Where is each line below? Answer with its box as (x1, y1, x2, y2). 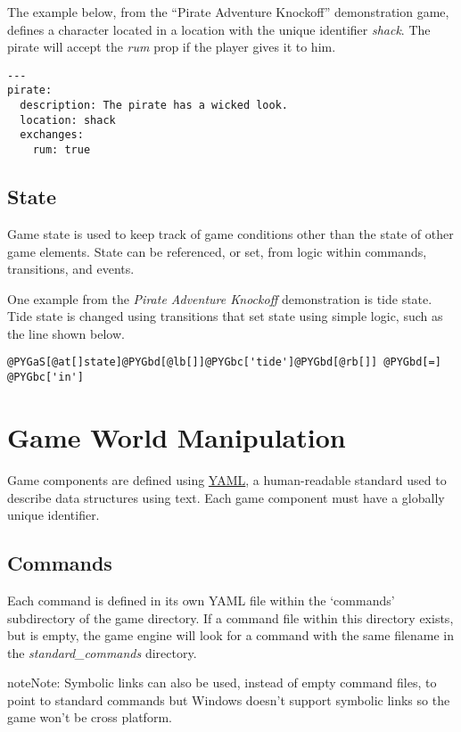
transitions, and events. (7, 259, 135, 278)
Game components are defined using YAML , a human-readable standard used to (7, 470, 447, 489)
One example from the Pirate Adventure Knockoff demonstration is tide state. (7, 289, 432, 308)
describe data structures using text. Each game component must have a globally (7, 488, 445, 506)
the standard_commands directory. (7, 643, 197, 662)
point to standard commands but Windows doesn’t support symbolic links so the (7, 690, 450, 709)
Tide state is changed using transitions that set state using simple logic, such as (7, 307, 443, 325)
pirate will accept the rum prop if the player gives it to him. (7, 37, 336, 56)
